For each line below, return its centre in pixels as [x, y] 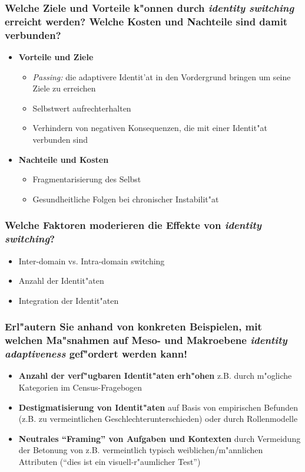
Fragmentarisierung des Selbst [87, 179]
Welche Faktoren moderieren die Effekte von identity [133, 225]
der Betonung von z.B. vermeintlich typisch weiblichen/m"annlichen [141, 450]
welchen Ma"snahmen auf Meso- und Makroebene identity [146, 340]
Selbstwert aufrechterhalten [82, 108]
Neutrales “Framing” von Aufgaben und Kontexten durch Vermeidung [160, 438]
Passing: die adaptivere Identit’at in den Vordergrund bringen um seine [162, 76]
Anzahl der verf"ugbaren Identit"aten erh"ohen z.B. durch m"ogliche [155, 376]
